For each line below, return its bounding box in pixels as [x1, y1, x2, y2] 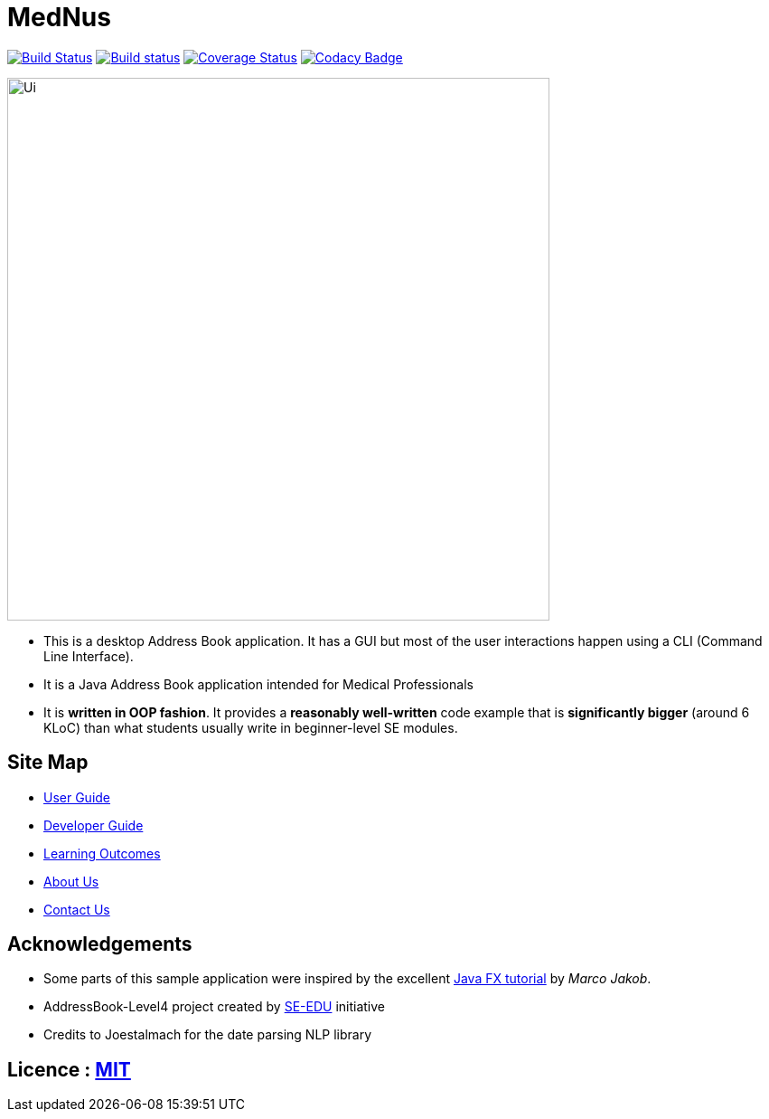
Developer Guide [43, 817, 144, 833]
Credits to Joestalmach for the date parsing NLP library [43, 1027, 372, 1043]
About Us [43, 873, 99, 889]
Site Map [7, 751, 89, 774]
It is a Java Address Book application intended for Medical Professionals [43, 676, 474, 692]
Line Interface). [43, 648, 134, 664]
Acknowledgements [7, 933, 192, 956]
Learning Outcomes [43, 845, 161, 861]
